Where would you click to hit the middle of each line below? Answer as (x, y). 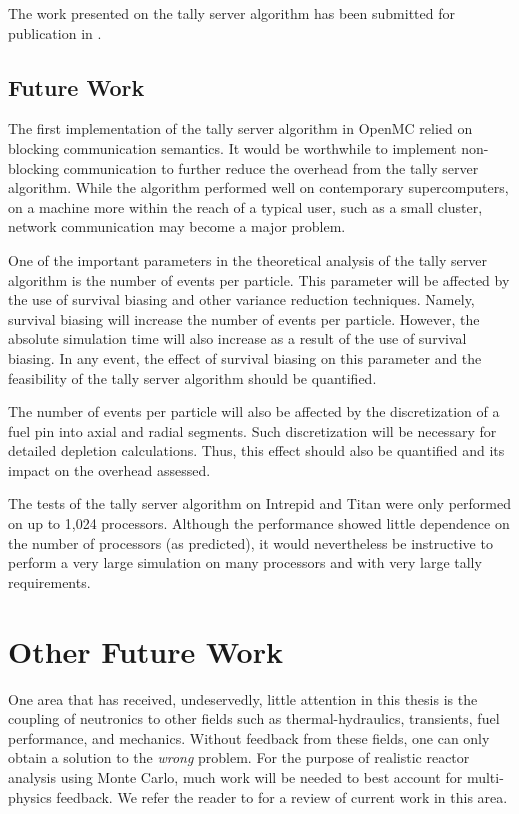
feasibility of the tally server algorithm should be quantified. (192, 377)
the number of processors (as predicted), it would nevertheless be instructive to (250, 542)
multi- (485, 776)
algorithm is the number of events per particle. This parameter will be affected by (259, 279)
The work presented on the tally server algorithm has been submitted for (231, 13)
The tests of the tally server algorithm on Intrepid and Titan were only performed (259, 503)
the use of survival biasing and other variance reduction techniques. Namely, (241, 299)
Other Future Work (145, 650)
